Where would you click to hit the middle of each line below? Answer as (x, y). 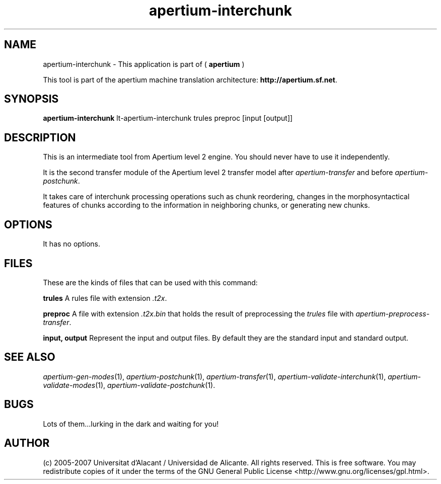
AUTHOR (27, 443)
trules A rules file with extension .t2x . (105, 298)
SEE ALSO (30, 357)
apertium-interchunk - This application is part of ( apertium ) (144, 64)
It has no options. (71, 244)
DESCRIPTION (40, 137)
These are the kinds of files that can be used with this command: (150, 282)
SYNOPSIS (31, 99)
